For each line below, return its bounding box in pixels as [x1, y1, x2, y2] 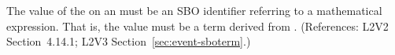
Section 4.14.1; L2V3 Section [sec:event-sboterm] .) [6, 33, 251, 49]
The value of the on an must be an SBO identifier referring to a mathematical [6, 2, 382, 18]
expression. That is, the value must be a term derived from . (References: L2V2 [6, 17, 389, 34]
